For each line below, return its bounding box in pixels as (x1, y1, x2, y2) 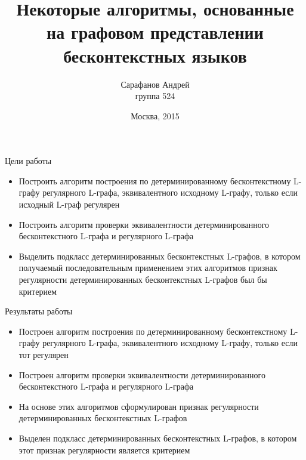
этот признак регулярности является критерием (18, 443, 190, 456)
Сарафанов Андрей (120, 78, 190, 90)
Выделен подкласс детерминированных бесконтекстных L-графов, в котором (18, 431, 297, 444)
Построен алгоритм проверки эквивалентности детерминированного (18, 368, 265, 381)
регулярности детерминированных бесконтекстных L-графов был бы (18, 273, 267, 286)
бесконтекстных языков (63, 43, 247, 67)
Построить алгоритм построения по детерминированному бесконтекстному (18, 174, 291, 187)
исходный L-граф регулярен (18, 198, 120, 211)
